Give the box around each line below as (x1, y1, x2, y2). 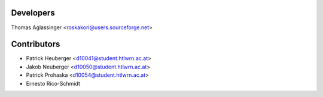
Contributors (11, 39, 60, 49)
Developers (11, 8, 55, 18)
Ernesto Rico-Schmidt (26, 80, 81, 87)
